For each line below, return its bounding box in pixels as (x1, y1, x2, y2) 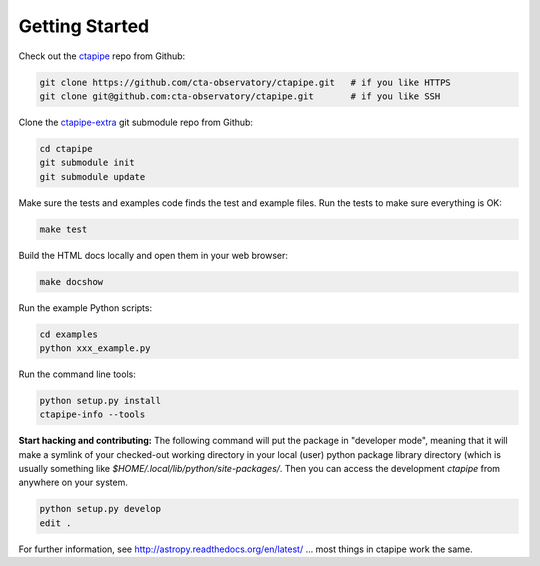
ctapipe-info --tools (39, 409, 146, 420)
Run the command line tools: (18, 368, 137, 380)
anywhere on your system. (18, 476, 129, 489)
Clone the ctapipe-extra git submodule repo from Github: (18, 116, 254, 128)
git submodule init (39, 157, 135, 169)
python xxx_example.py (39, 342, 151, 354)
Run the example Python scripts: (18, 301, 153, 314)
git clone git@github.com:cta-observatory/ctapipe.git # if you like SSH (39, 90, 441, 102)
